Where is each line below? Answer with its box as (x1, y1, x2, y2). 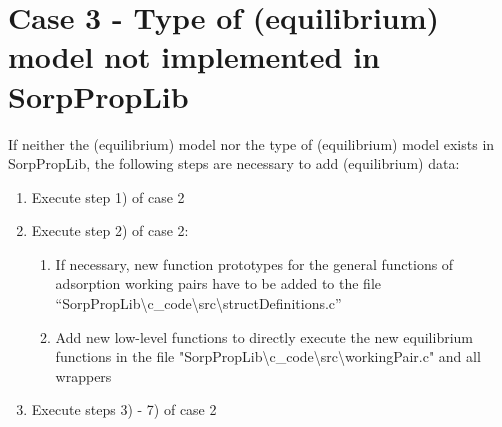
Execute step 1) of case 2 (31, 186, 185, 207)
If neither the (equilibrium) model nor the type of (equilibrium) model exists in (8, 133, 495, 154)
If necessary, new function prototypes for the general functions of (55, 253, 454, 274)
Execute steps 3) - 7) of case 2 (31, 399, 217, 420)
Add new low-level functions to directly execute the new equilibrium (55, 326, 474, 347)
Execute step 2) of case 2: (31, 220, 189, 241)
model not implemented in (8, 36, 380, 77)
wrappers (55, 365, 112, 386)
